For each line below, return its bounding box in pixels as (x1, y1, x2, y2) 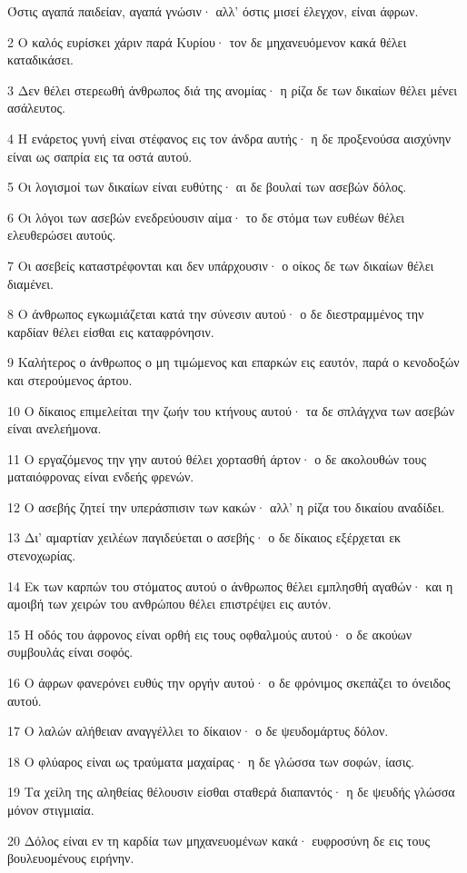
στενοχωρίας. (7, 546, 76, 565)
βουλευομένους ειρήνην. (7, 848, 134, 868)
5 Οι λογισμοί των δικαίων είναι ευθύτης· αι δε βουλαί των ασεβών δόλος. (7, 177, 407, 196)
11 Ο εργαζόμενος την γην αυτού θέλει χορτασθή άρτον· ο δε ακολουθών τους (7, 449, 426, 468)
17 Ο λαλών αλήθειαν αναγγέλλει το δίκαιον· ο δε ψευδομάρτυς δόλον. (7, 721, 389, 740)
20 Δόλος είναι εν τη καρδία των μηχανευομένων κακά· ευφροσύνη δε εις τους (7, 830, 430, 849)
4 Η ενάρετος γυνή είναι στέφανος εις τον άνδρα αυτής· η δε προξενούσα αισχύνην (7, 128, 452, 147)
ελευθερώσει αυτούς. (7, 225, 116, 244)
